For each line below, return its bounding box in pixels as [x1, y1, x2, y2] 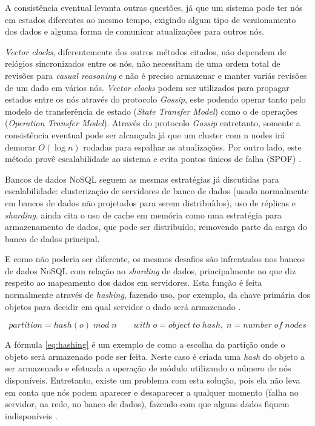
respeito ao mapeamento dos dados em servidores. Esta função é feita [5, 276, 262, 289]
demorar [5, 140, 36, 153]
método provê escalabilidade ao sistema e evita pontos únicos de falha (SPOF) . [5, 152, 301, 165]
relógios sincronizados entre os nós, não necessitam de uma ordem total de [5, 57, 280, 70]
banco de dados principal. [5, 232, 100, 245]
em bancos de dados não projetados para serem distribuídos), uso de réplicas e [5, 196, 296, 209]
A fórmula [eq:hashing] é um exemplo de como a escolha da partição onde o [5, 338, 285, 351]
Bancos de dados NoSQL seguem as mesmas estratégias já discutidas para [5, 172, 279, 185]
